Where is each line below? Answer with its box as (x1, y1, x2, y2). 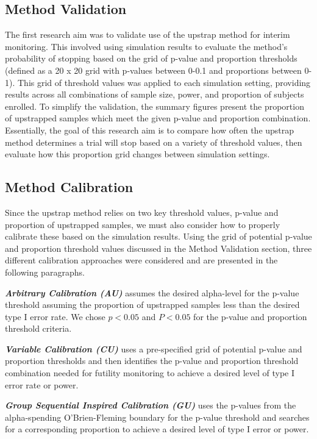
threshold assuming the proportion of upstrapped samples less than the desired (5, 298, 300, 311)
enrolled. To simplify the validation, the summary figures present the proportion (5, 99, 304, 112)
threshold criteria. (5, 322, 72, 335)
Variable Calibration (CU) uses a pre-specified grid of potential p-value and (5, 342, 302, 355)
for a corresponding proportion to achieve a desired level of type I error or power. (5, 423, 309, 435)
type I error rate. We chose (5, 310, 105, 323)
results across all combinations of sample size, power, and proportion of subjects (5, 88, 304, 101)
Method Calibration (5, 177, 134, 196)
